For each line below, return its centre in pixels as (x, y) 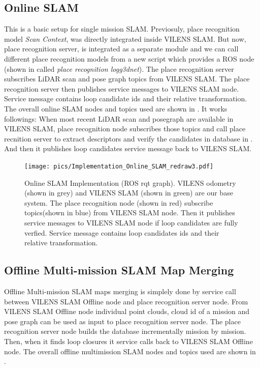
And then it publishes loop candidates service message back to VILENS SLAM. (128, 148)
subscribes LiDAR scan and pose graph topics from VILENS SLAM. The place (127, 79)
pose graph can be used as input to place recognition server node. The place (122, 321)
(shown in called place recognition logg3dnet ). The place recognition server (119, 68)
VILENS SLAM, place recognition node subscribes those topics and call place (125, 129)
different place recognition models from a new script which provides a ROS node (129, 58)
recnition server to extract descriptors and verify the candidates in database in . (128, 138)
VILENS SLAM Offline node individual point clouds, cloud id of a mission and (127, 311)
